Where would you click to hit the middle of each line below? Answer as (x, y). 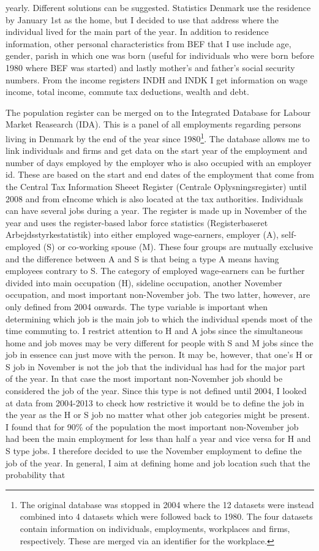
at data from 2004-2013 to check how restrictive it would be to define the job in (155, 402)
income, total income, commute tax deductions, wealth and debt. (127, 92)
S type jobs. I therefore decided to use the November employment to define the (154, 451)
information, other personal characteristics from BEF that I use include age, (148, 43)
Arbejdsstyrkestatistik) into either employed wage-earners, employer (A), (142, 234)
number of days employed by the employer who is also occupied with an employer (159, 162)
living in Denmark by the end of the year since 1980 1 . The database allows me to (158, 137)
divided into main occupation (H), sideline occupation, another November (144, 282)
